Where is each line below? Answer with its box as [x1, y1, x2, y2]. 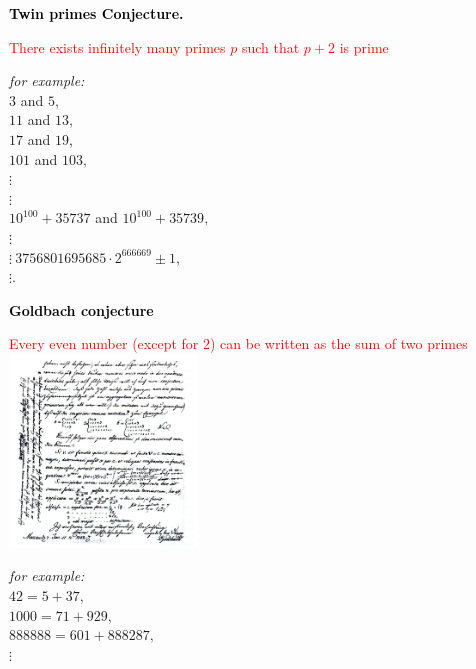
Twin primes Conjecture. [9, 3, 184, 23]
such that [241, 36, 300, 57]
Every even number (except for [9, 333, 199, 354]
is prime [339, 36, 389, 57]
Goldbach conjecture [9, 299, 154, 320]
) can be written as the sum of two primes [209, 333, 468, 354]
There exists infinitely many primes [9, 36, 226, 57]
